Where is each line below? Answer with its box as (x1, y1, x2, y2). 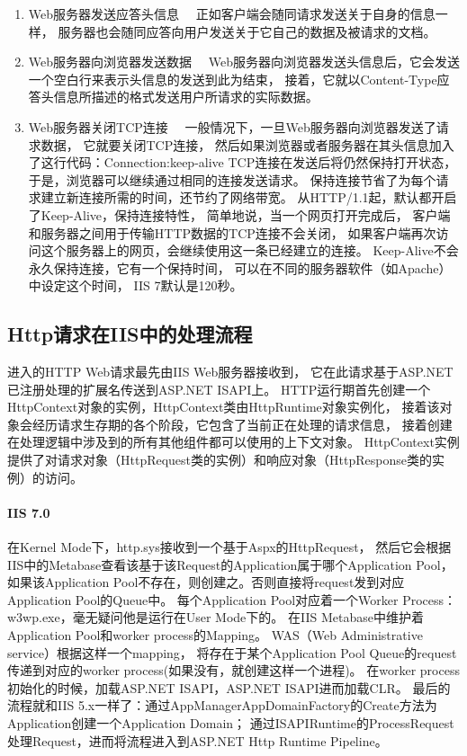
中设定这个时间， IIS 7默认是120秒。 (28, 276, 243, 295)
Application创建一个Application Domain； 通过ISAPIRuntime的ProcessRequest (7, 714, 454, 732)
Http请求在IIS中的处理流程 (7, 320, 253, 348)
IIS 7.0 (7, 503, 50, 521)
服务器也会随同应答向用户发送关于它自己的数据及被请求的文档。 (58, 22, 436, 40)
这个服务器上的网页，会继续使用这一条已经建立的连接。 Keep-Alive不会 (40, 241, 459, 260)
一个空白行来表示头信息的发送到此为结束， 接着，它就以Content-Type (28, 69, 437, 88)
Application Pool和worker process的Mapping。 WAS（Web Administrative (7, 626, 423, 645)
